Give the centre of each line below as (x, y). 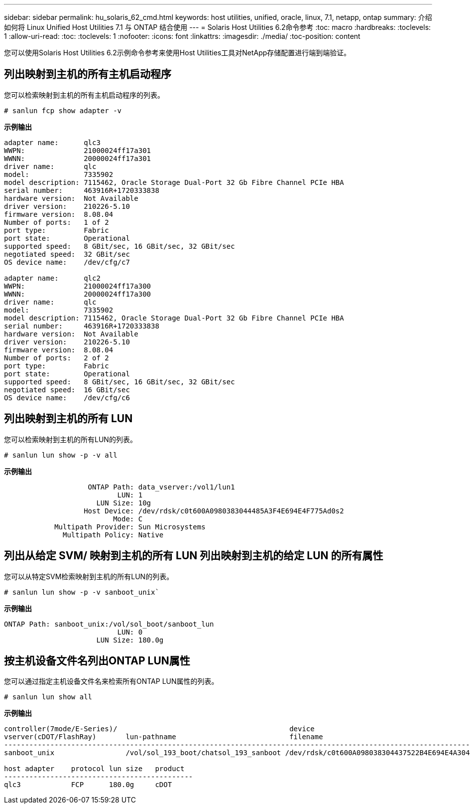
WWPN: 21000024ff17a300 (78, 286)
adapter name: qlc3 (52, 142)
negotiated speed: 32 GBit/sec (67, 254)
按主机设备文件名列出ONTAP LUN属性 (97, 660)
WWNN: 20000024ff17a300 (78, 294)
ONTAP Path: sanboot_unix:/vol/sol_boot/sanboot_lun (109, 624)
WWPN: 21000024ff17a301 (78, 150)
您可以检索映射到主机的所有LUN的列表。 (70, 439)
